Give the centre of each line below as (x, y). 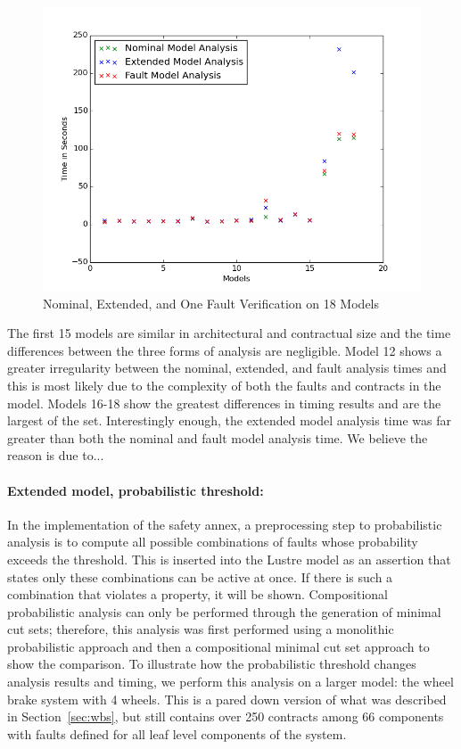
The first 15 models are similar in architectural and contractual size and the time (229, 333)
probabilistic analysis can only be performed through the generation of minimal (224, 611)
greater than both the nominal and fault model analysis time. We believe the (218, 437)
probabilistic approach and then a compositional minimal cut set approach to (218, 646)
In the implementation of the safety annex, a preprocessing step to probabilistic (225, 524)
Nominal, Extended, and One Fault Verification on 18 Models (211, 303)
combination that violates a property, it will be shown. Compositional (198, 594)
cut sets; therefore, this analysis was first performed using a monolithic (201, 629)
